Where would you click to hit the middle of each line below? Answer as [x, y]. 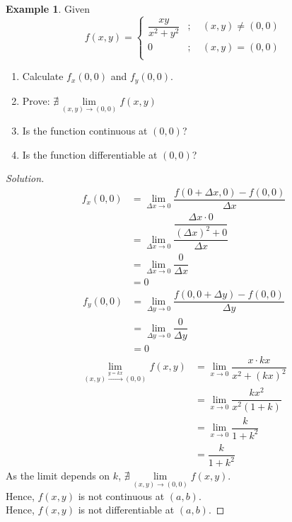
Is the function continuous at [85, 130]
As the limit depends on [58, 476]
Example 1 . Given [48, 8]
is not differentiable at [126, 510]
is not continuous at [121, 495]
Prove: [36, 100]
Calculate [43, 76]
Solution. [25, 178]
